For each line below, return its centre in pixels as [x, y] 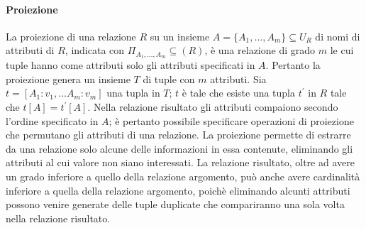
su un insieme [180, 36]
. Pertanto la [293, 65]
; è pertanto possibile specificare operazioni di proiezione [231, 120]
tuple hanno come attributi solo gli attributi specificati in [131, 65]
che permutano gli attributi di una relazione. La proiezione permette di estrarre [178, 135]
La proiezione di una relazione [71, 36]
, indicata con [95, 50]
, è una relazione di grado [260, 50]
